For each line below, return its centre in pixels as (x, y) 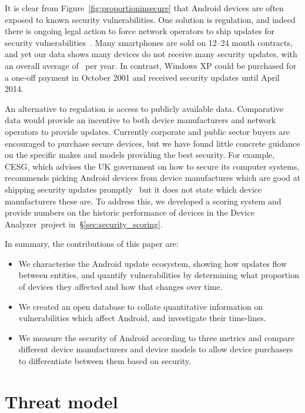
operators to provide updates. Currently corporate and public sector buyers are (147, 131)
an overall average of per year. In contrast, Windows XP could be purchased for (151, 65)
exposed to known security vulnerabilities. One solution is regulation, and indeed (150, 19)
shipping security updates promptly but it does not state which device (133, 189)
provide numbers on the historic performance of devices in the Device (130, 212)
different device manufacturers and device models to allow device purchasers (156, 349)
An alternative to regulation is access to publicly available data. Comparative (144, 108)
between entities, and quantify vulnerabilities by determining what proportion (159, 275)
